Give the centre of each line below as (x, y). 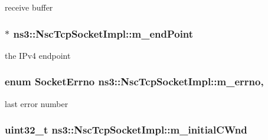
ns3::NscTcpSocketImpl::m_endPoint (103, 33)
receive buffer (29, 7)
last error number (37, 103)
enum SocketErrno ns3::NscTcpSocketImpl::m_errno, (134, 81)
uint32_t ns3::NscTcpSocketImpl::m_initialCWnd (126, 130)
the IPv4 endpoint (38, 55)
